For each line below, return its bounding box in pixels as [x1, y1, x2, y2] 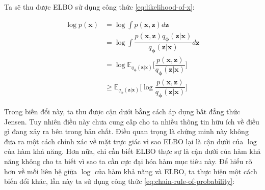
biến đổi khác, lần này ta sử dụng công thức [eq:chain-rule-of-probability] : [4, 176, 235, 186]
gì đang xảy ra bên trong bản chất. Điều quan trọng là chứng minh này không [4, 126, 249, 137]
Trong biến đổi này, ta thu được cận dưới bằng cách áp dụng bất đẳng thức [4, 106, 241, 117]
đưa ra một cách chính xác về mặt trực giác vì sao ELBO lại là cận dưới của [4, 136, 244, 146]
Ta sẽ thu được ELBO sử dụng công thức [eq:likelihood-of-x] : [4, 2, 195, 12]
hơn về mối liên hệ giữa [4, 166, 77, 176]
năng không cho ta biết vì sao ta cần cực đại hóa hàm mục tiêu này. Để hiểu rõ [4, 156, 252, 167]
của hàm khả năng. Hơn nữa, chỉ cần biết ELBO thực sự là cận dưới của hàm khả [4, 146, 261, 156]
